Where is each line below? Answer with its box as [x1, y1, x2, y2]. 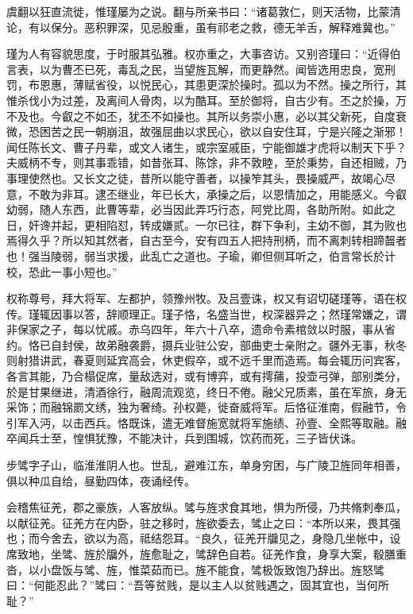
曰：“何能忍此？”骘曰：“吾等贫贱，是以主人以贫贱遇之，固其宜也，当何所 [6, 577, 389, 593]
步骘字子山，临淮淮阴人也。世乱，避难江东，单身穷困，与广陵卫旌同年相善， [6, 457, 407, 473]
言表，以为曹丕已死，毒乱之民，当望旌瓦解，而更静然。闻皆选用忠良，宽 [6, 60, 384, 77]
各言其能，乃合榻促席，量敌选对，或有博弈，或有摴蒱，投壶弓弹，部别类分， [6, 368, 407, 384]
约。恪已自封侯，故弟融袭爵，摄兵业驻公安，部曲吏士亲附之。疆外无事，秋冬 [6, 336, 407, 353]
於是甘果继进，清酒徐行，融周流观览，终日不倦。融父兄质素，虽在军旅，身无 [6, 383, 407, 400]
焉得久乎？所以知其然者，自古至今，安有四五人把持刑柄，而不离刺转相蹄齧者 [6, 232, 407, 249]
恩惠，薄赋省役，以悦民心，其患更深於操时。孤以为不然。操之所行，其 [39, 76, 407, 93]
